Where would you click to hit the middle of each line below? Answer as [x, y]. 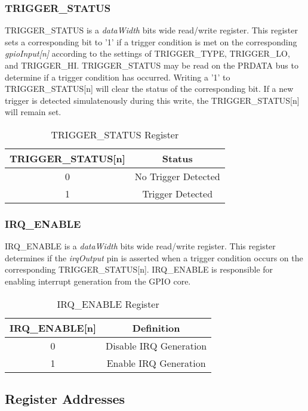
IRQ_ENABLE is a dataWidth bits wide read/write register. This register [140, 246]
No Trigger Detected [177, 176]
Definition [156, 327]
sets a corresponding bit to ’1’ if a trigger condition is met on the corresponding [151, 41]
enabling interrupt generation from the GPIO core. [98, 281]
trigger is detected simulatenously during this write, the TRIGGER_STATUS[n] [152, 100]
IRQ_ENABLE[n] [53, 327]
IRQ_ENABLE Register [108, 304]
